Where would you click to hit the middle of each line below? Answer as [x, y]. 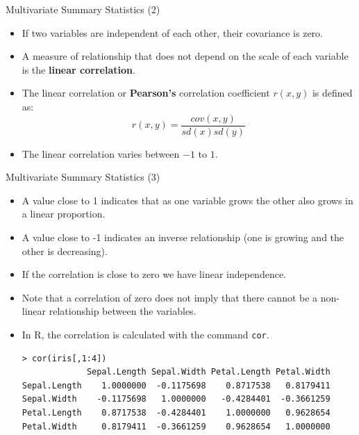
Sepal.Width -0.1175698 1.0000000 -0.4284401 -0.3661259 [176, 399]
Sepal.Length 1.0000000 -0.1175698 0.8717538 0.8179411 [176, 385]
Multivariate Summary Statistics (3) [83, 177]
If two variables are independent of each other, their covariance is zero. [172, 32]
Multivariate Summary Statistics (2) [83, 9]
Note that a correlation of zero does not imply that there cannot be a [170, 297]
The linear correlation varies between [101, 153]
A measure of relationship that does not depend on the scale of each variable [185, 56]
